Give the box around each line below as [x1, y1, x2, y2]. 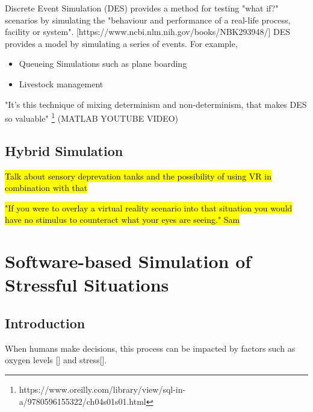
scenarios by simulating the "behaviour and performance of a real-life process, [5, 13, 291, 26]
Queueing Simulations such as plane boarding [19, 57, 187, 70]
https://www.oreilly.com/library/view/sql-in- [19, 382, 186, 395]
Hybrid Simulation [5, 141, 123, 160]
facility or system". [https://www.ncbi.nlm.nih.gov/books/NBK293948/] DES [5, 25, 291, 38]
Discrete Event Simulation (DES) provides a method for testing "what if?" [5, 2, 279, 14]
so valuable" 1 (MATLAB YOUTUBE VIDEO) [5, 110, 179, 124]
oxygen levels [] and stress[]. [5, 354, 107, 366]
